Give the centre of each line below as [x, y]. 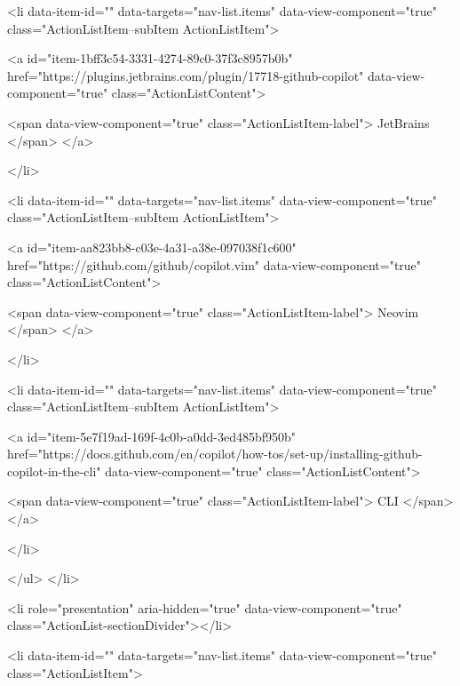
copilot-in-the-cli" [54, 471]
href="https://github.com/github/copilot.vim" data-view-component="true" [214, 264]
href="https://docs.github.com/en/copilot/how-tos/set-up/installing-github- [215, 454]
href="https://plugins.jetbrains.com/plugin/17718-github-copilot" [186, 75]
